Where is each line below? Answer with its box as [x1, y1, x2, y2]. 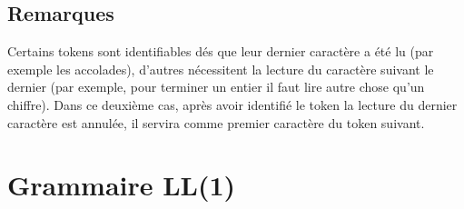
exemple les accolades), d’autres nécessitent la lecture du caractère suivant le [7, 59, 434, 78]
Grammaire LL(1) [7, 166, 236, 204]
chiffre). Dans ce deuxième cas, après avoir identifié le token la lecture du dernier [7, 95, 458, 114]
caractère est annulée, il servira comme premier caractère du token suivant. [7, 113, 425, 132]
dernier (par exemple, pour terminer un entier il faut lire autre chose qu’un [7, 77, 425, 96]
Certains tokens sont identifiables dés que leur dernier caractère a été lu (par [7, 42, 434, 61]
